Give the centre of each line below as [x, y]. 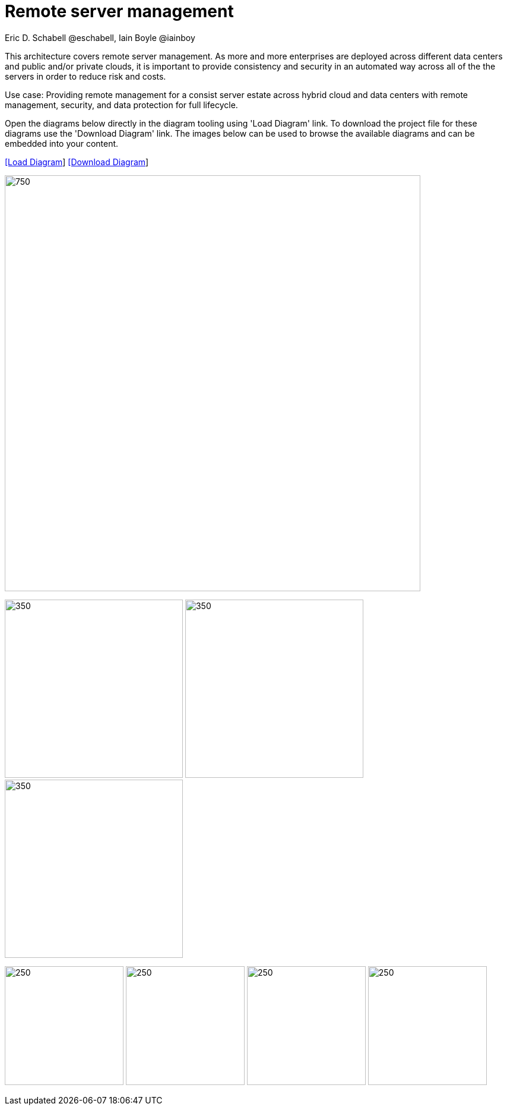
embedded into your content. [62, 143]
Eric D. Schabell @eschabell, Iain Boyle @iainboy [100, 37]
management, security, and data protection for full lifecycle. [121, 105]
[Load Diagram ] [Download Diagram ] [77, 162]
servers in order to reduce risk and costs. [85, 76]
